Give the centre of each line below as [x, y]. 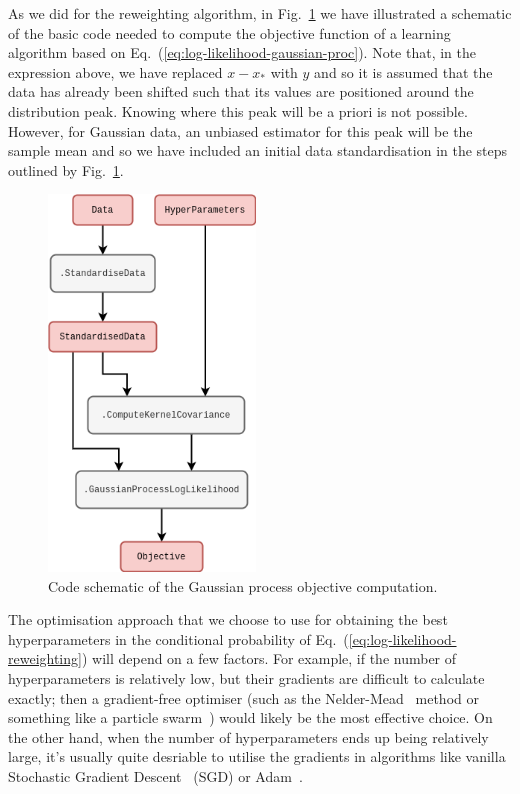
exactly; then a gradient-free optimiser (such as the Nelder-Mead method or [243, 697]
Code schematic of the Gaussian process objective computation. [243, 585]
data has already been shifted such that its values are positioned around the [241, 91]
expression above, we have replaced [115, 71]
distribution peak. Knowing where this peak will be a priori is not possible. [238, 110]
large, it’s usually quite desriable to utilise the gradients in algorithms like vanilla [257, 756]
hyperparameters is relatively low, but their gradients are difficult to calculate [246, 678]
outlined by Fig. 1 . [66, 169]
